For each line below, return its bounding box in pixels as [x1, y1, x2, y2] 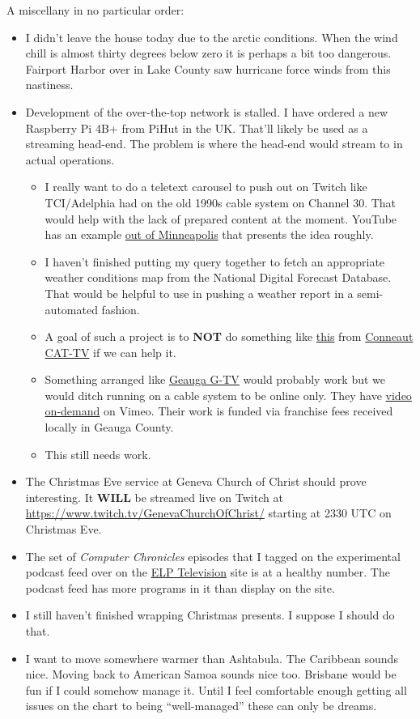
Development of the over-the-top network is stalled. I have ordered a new [25, 103, 388, 120]
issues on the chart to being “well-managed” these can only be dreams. [25, 697, 377, 714]
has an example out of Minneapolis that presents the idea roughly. [45, 226, 374, 243]
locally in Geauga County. [45, 419, 174, 436]
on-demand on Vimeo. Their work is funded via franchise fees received [45, 402, 393, 419]
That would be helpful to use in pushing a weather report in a [45, 284, 354, 301]
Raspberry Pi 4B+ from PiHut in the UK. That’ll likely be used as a [25, 119, 368, 136]
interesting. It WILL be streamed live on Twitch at [25, 488, 283, 505]
